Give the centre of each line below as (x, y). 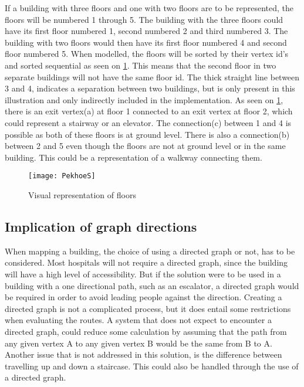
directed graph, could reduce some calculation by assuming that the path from (146, 331)
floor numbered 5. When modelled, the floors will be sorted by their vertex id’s (147, 54)
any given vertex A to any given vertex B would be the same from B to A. (139, 343)
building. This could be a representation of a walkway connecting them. (134, 157)
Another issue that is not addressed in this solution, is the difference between (143, 354)
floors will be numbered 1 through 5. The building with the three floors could (144, 19)
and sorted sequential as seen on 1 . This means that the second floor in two (141, 65)
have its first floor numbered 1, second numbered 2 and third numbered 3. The (146, 31)
